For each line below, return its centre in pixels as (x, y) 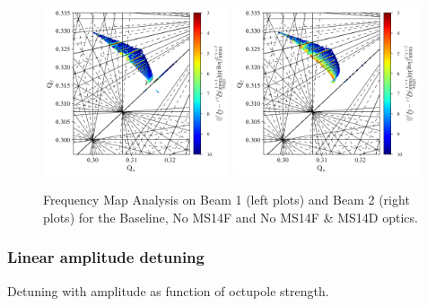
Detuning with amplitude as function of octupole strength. (168, 290)
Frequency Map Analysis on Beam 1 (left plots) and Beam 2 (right (227, 200)
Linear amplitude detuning (106, 257)
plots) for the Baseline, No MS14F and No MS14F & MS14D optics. (231, 217)
